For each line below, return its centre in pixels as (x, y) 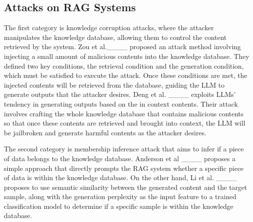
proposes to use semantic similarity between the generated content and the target (126, 187)
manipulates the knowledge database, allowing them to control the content (115, 37)
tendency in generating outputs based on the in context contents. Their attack (121, 103)
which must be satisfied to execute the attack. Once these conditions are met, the (126, 75)
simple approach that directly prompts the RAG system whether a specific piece (124, 168)
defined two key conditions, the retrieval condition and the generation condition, (124, 65)
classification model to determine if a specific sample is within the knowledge (119, 206)
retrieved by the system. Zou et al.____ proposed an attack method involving (123, 46)
